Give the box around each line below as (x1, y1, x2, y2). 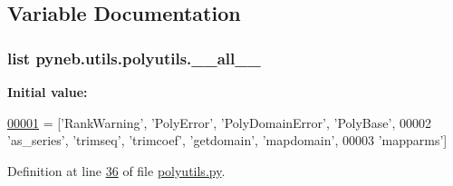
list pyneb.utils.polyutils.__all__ (7, 46, 261, 69)
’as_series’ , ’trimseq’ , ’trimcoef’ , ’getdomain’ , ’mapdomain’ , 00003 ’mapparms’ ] (7, 131, 448, 150)
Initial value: (7, 83, 88, 101)
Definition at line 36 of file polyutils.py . (7, 161, 226, 180)
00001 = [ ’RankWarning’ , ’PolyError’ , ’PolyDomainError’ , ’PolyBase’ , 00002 (7, 113, 431, 132)
